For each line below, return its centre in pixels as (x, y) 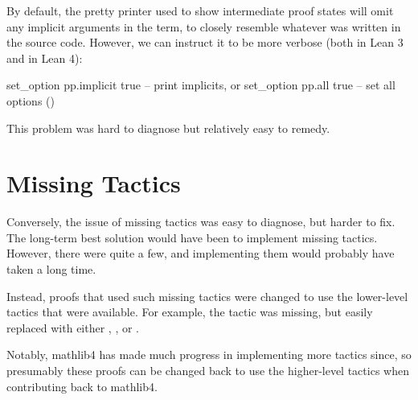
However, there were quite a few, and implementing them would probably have (201, 253)
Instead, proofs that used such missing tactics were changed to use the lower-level (207, 296)
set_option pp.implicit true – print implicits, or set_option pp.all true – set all (201, 85)
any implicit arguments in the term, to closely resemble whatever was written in (204, 26)
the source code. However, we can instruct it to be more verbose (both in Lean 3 (205, 42)
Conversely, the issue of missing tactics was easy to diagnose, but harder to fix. (201, 222)
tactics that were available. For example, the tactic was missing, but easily (190, 312)
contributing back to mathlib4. (82, 386)
